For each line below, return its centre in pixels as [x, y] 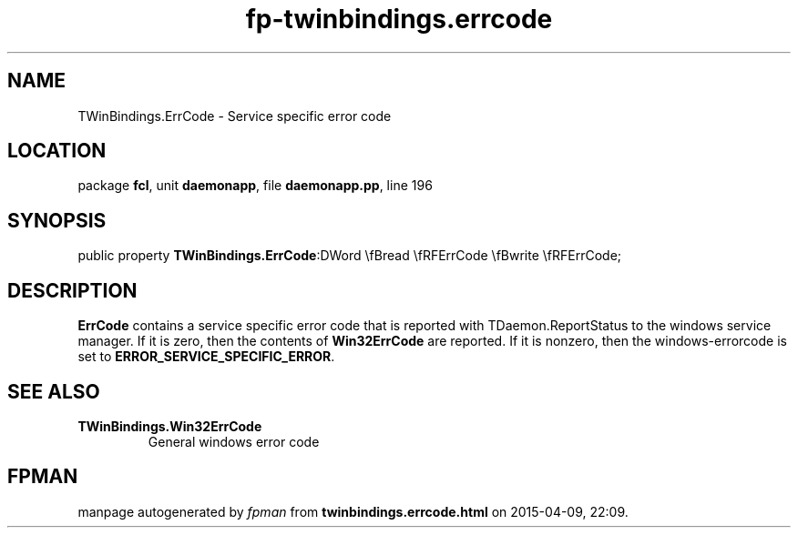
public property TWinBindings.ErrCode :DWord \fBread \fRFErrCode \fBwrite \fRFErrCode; [350, 256]
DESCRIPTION [72, 290]
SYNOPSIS [57, 220]
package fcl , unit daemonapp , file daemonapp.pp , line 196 [255, 186]
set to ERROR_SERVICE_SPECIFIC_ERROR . [206, 357]
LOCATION [57, 151]
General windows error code [234, 441]
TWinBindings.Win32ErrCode [170, 426]
